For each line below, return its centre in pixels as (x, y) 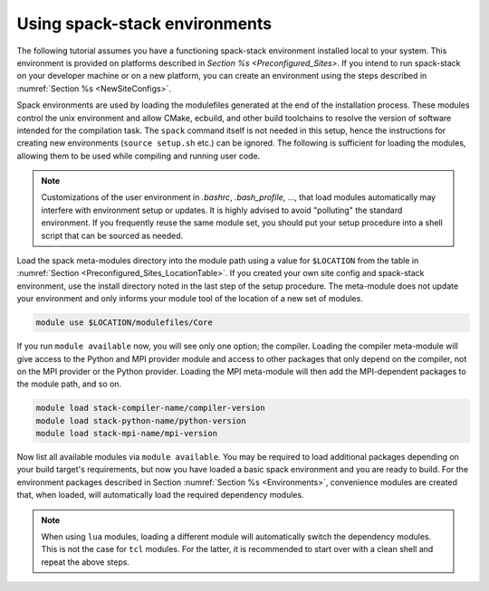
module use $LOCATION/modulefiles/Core (124, 323)
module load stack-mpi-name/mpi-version (126, 434)
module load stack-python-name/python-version (141, 420)
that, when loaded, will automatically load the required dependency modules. (160, 495)
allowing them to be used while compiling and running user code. (139, 156)
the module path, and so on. (69, 384)
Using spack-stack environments (144, 24)
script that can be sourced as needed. (112, 235)
